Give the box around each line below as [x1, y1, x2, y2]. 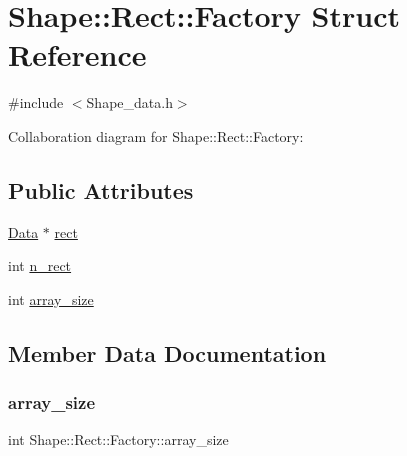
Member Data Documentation [8, 337, 327, 368]
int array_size [8, 288, 94, 309]
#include [8, 92, 64, 113]
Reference [8, 34, 147, 75]
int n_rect [8, 255, 72, 276]
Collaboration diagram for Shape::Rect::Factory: [8, 125, 304, 146]
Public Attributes [8, 174, 194, 205]
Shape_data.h [86, 92, 173, 113]
